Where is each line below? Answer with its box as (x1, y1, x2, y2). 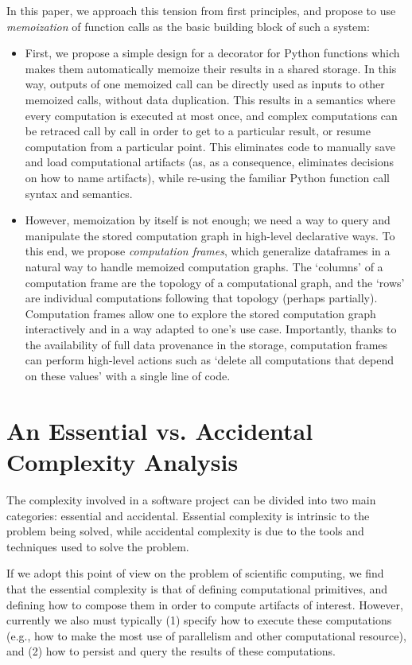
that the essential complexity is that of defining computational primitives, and (6, 580, 388, 597)
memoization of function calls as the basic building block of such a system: (6, 17, 370, 34)
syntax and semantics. (25, 185, 133, 201)
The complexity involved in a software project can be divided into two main (6, 491, 376, 507)
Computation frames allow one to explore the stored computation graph (25, 305, 376, 321)
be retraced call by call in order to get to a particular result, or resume (25, 122, 371, 139)
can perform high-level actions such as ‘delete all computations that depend (25, 352, 394, 368)
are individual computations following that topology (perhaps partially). (25, 290, 378, 306)
